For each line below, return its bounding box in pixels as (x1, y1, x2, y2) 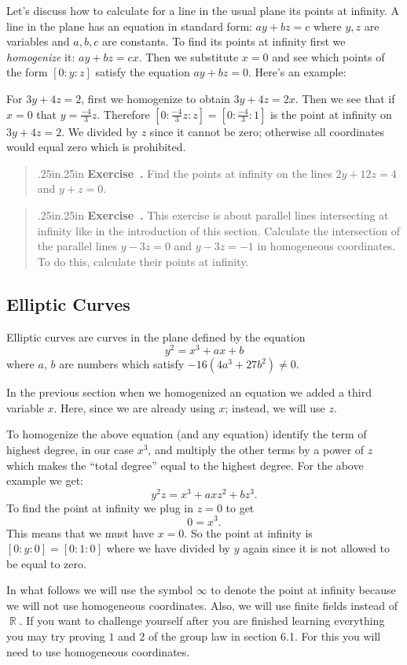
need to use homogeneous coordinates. (6, 643, 190, 659)
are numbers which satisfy (59, 356, 185, 372)
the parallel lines (37, 238, 118, 254)
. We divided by (61, 123, 138, 139)
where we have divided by (106, 540, 230, 556)
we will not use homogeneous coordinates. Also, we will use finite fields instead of (6, 597, 398, 613)
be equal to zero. (6, 555, 86, 571)
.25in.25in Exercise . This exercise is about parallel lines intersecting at (37, 206, 389, 223)
